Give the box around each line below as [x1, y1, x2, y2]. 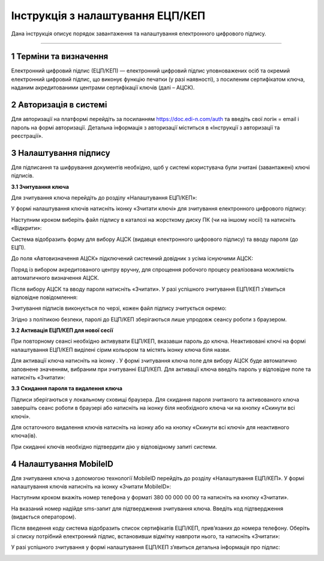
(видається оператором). [11, 513, 76, 521]
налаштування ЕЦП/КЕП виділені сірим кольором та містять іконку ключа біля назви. [11, 346, 231, 353]
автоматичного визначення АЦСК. [11, 275, 100, 282]
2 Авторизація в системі [11, 99, 107, 110]
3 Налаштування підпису [11, 147, 110, 158]
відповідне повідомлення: [11, 294, 78, 301]
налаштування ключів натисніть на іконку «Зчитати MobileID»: [11, 483, 171, 490]
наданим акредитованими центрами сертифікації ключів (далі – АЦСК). [11, 84, 195, 91]
